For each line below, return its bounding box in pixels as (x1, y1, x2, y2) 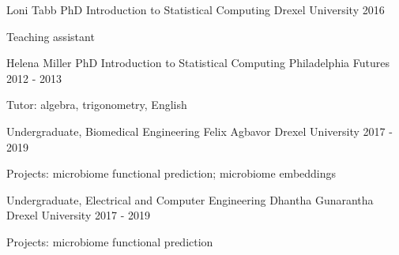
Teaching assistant (6, 28, 95, 44)
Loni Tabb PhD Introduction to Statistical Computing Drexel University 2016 (6, 2, 385, 17)
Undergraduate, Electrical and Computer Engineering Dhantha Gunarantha (6, 191, 374, 208)
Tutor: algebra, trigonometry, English (6, 96, 187, 113)
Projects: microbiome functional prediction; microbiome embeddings (6, 165, 337, 182)
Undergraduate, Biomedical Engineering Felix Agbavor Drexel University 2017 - (6, 122, 393, 139)
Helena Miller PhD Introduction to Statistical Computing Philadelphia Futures (6, 54, 390, 71)
